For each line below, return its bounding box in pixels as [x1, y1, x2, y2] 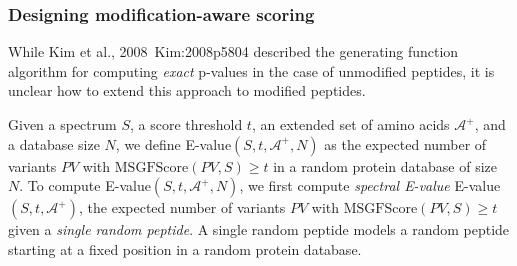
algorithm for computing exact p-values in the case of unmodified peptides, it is [8, 60, 495, 81]
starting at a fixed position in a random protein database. [8, 238, 362, 259]
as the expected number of [324, 133, 487, 154]
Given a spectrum [8, 114, 117, 134]
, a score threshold [129, 114, 243, 134]
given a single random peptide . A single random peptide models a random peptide [8, 219, 510, 240]
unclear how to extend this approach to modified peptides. [8, 80, 366, 101]
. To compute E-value [19, 175, 151, 196]
